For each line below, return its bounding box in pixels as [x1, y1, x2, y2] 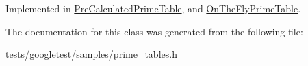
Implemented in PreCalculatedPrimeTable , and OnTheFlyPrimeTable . [5, 1, 301, 15]
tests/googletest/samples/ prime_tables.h [5, 47, 177, 61]
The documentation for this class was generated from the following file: [5, 24, 303, 38]
